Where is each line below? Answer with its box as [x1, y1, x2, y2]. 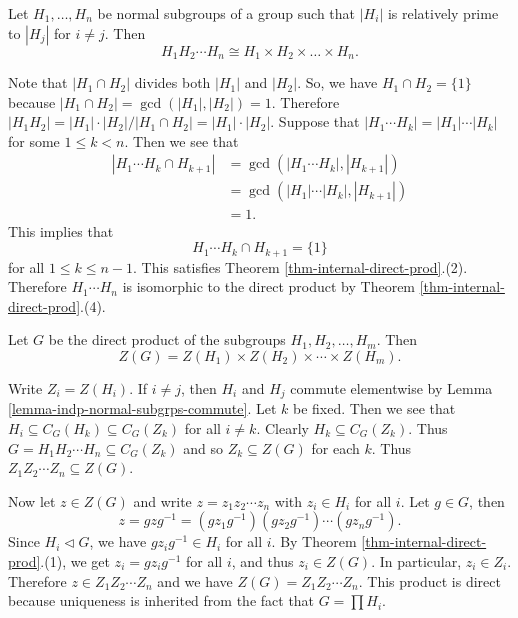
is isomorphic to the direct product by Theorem [122, 276, 416, 297]
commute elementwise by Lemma [290, 377, 493, 398]
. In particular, [371, 550, 462, 571]
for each [311, 437, 360, 458]
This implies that [8, 220, 114, 241]
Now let [8, 490, 56, 511]
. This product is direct [358, 570, 501, 591]
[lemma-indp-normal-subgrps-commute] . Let [8, 398, 277, 419]
